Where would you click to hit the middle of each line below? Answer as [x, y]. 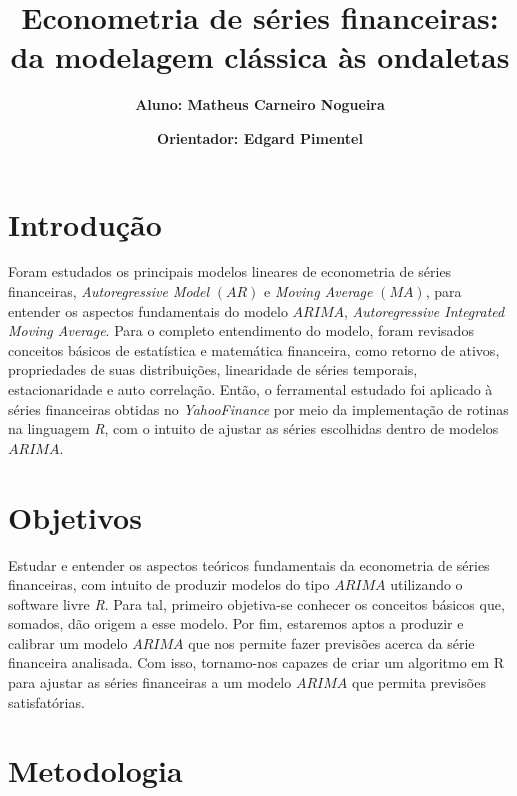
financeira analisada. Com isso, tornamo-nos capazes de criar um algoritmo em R [256, 662]
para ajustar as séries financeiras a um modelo [150, 682]
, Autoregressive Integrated [424, 310]
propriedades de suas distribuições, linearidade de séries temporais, [213, 369]
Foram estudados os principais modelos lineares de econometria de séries [230, 271]
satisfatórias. [46, 701]
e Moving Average [318, 291]
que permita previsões [418, 682]
